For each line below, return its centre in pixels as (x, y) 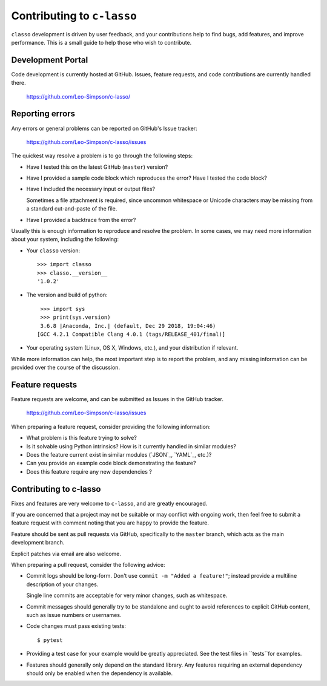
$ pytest (50, 640)
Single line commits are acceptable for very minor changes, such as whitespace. (127, 595)
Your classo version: (53, 250)
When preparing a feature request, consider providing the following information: (111, 426)
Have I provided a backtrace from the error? (81, 220)
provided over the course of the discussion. (66, 367)
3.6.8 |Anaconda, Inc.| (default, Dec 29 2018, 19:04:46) (128, 326)
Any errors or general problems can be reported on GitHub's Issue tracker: (104, 128)
